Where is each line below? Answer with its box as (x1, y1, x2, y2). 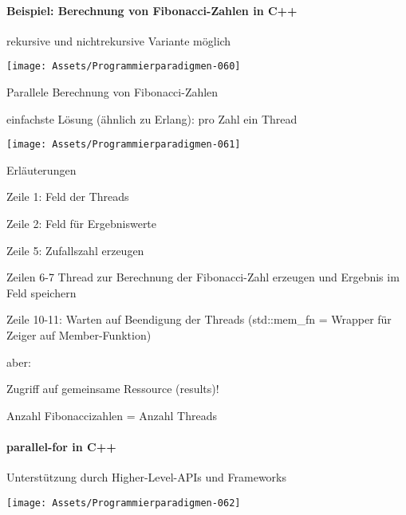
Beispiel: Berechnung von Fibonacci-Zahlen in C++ (6, 2, 298, 18)
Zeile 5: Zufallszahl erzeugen (6, 242, 144, 258)
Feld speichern (6, 284, 77, 301)
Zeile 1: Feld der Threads (6, 188, 129, 205)
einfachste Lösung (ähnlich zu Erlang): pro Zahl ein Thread (6, 110, 298, 127)
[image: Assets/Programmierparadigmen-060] (6, 61, 241, 73)
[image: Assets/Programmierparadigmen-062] (6, 497, 241, 509)
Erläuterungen (6, 161, 77, 178)
